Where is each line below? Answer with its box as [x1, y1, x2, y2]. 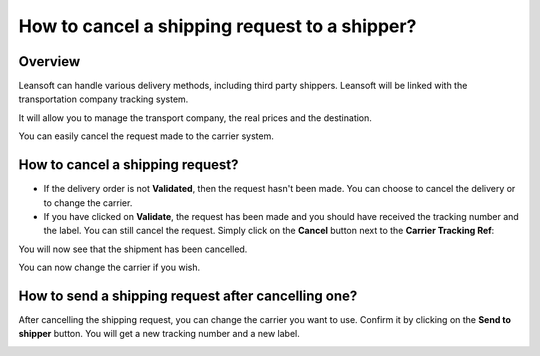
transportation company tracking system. [18, 93, 189, 105]
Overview [18, 53, 81, 70]
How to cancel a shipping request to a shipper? [18, 15, 417, 37]
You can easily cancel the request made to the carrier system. [18, 130, 275, 142]
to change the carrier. [43, 196, 133, 209]
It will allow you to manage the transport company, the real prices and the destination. [18, 111, 372, 124]
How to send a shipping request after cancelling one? [18, 287, 358, 304]
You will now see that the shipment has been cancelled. [18, 243, 248, 255]
